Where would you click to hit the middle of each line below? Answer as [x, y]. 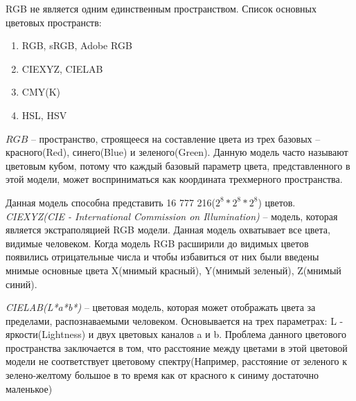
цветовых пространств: [54, 22]
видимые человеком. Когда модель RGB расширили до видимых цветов [157, 243]
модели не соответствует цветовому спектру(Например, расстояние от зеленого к [177, 361]
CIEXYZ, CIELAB [62, 68]
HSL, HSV [44, 115]
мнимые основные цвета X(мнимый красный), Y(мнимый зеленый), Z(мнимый [173, 270]
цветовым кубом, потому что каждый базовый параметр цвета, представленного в [178, 165]
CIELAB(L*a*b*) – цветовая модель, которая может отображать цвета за [161, 307]
